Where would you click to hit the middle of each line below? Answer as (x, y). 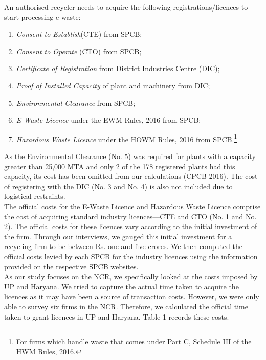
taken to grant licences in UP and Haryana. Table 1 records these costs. (117, 316)
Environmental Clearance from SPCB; (76, 103)
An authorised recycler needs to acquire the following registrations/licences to (126, 7)
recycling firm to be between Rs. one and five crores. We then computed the (123, 246)
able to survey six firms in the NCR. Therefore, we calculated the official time (126, 306)
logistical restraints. (35, 196)
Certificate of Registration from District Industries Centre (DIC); (118, 68)
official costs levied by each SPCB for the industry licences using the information (131, 256)
